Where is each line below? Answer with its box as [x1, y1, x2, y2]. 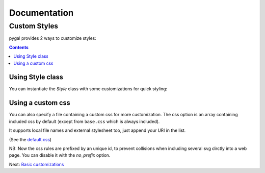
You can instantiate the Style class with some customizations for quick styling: [9, 86, 168, 92]
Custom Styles [9, 22, 58, 30]
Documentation [9, 7, 74, 18]
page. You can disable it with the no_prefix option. [9, 152, 110, 158]
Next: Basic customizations [9, 161, 64, 167]
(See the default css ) [9, 136, 52, 142]
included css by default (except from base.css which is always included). [9, 118, 160, 124]
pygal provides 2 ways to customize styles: [9, 35, 97, 41]
